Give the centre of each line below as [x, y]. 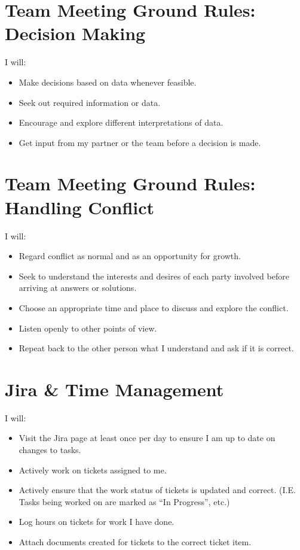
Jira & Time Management [114, 389]
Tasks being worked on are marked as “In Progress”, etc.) [124, 501]
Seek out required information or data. [90, 102]
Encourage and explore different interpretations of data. [121, 122]
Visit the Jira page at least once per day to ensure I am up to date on [147, 438]
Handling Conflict [80, 207]
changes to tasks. [50, 450]
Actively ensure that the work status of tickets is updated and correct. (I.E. [157, 490]
